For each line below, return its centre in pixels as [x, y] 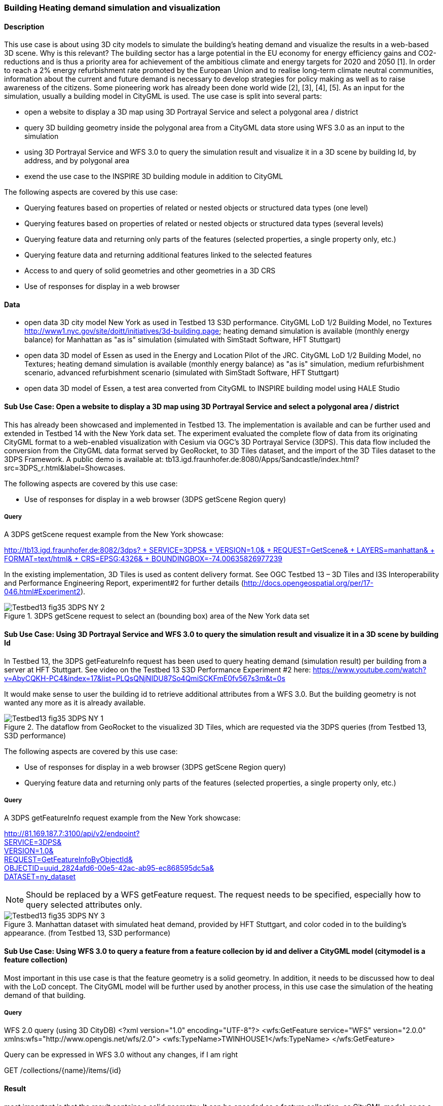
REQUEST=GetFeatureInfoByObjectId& [68, 860]
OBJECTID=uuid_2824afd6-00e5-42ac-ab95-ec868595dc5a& [109, 868]
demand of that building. [45, 995]
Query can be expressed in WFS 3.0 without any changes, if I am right [121, 1055]
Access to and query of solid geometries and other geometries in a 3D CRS [150, 271]
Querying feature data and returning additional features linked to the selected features [168, 255]
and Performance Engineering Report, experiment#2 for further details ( [124, 583]
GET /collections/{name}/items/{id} [63, 1071]
